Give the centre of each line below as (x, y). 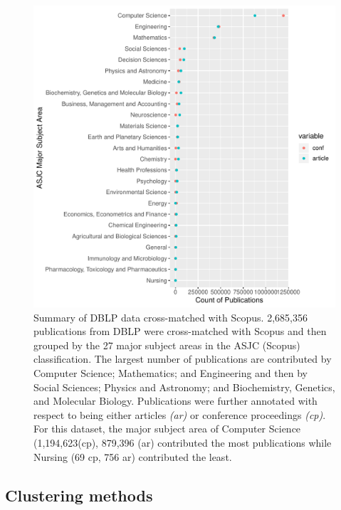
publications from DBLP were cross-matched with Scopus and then (180, 331)
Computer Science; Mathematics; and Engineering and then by (170, 372)
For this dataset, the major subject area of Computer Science (167, 429)
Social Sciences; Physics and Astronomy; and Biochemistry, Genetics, (184, 387)
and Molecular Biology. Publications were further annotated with (175, 401)
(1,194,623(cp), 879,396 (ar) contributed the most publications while (183, 442)
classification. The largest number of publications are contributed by (183, 359)
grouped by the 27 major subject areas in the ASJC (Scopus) (167, 345)
